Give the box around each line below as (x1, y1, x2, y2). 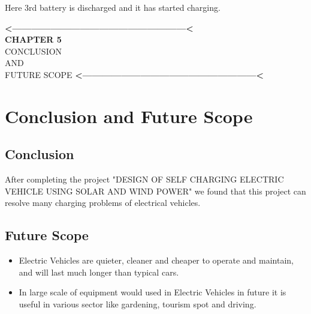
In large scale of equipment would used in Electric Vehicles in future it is (19, 286, 286, 298)
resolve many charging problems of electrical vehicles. (5, 196, 201, 209)
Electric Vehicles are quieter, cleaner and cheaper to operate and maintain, (19, 254, 294, 267)
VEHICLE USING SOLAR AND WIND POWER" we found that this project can (5, 184, 306, 197)
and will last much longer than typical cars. (19, 265, 179, 278)
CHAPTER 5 (5, 33, 62, 46)
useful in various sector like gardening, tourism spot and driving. (19, 297, 256, 310)
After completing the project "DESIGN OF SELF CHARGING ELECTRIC (5, 173, 284, 186)
